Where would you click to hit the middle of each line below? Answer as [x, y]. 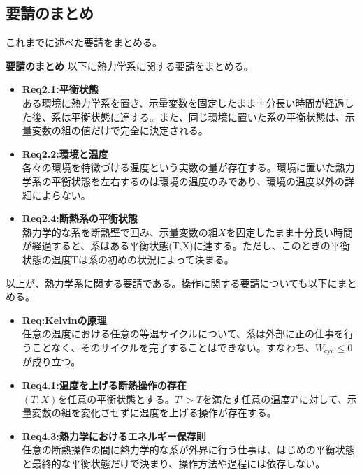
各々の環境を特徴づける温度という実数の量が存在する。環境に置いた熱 [183, 167]
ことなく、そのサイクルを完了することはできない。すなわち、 [173, 347]
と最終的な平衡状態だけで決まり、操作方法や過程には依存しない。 [174, 463]
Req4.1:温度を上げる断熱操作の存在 [104, 385]
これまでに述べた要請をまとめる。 [84, 42]
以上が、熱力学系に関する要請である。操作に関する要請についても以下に [172, 283]
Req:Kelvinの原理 [64, 320]
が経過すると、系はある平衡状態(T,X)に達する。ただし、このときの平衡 [186, 246]
